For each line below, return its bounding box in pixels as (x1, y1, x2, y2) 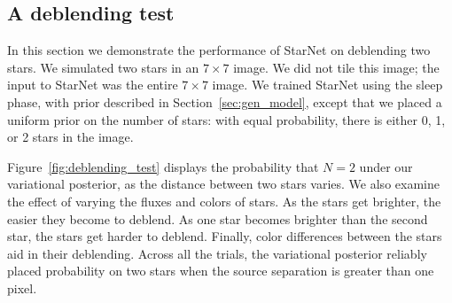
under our (359, 157, 413, 175)
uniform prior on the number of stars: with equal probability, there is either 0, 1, (7, 110, 446, 128)
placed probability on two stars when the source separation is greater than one (7, 261, 434, 280)
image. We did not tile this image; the (233, 58, 440, 76)
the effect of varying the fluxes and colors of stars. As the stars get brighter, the (7, 191, 441, 210)
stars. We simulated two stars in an (7, 58, 199, 76)
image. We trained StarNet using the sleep (212, 75, 443, 94)
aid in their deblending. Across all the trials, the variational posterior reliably (7, 244, 427, 262)
